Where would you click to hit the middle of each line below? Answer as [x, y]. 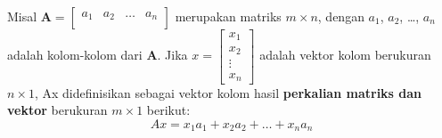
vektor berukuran [57, 110]
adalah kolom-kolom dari [75, 55]
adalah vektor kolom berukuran [345, 55]
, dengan [341, 16]
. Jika [172, 55]
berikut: [168, 110]
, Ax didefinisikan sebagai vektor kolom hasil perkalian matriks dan [228, 92]
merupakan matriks [228, 16]
